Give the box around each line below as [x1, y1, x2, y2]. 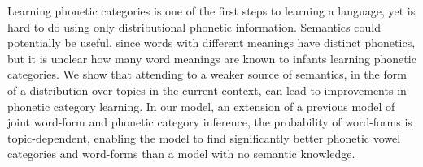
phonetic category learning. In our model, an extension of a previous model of [7, 97, 395, 114]
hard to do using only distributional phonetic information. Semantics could [7, 18, 381, 35]
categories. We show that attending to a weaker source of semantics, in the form [7, 66, 407, 83]
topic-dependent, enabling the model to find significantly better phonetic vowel [7, 129, 401, 146]
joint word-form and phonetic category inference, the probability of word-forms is [7, 113, 412, 131]
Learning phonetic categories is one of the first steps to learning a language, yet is [7, 2, 416, 19]
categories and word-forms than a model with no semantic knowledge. [7, 145, 355, 162]
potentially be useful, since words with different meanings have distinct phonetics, [7, 34, 416, 51]
